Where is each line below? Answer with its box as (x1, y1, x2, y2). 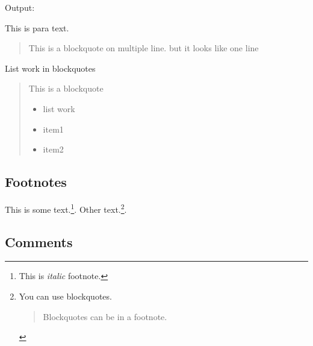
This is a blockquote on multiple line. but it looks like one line (28, 42, 259, 54)
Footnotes (5, 172, 67, 191)
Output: (5, 1, 35, 13)
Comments (5, 232, 73, 251)
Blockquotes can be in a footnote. (43, 310, 167, 322)
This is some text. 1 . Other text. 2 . (5, 201, 127, 215)
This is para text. (5, 21, 69, 34)
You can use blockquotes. (19, 290, 112, 302)
